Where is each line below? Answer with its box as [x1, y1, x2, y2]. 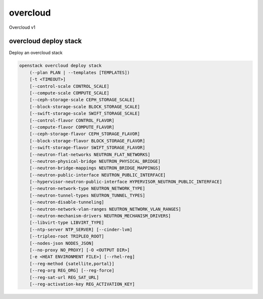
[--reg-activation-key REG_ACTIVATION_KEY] [29, 281, 135, 287]
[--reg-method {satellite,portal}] [29, 261, 114, 266]
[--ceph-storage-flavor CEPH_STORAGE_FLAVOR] [29, 131, 140, 137]
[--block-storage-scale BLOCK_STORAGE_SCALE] [29, 104, 140, 109]
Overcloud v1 [9, 24, 36, 30]
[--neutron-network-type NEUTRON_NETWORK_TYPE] [29, 186, 146, 191]
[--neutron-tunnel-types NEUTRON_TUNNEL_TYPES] [29, 193, 146, 198]
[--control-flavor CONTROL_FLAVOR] [29, 118, 114, 123]
